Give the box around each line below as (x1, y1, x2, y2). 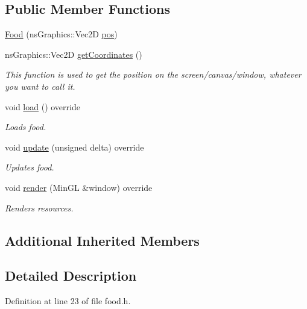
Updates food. (5, 161, 54, 173)
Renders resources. (5, 201, 74, 214)
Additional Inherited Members (5, 231, 200, 249)
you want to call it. (5, 80, 75, 92)
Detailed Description (5, 266, 137, 285)
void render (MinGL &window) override (5, 181, 153, 193)
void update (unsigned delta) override (5, 140, 144, 153)
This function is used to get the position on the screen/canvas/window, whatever (5, 68, 302, 81)
